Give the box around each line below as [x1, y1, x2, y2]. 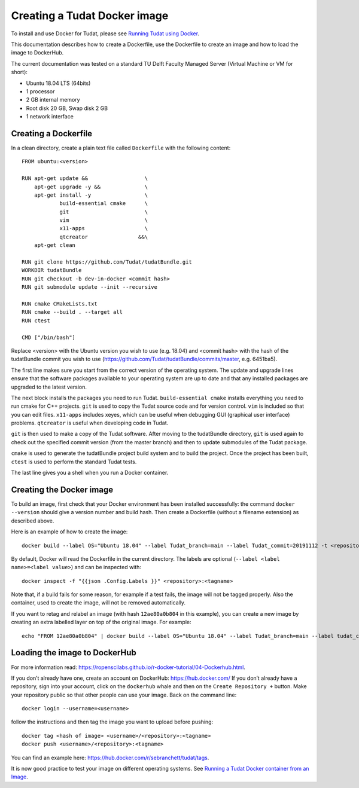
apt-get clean [34, 242, 76, 249]
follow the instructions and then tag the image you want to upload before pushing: [11, 718, 214, 726]
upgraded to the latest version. [11, 383, 87, 390]
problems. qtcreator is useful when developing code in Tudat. [11, 419, 169, 427]
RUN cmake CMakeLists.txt [22, 301, 98, 307]
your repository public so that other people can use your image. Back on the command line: [11, 691, 237, 698]
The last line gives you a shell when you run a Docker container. [11, 469, 169, 477]
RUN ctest [22, 317, 50, 324]
